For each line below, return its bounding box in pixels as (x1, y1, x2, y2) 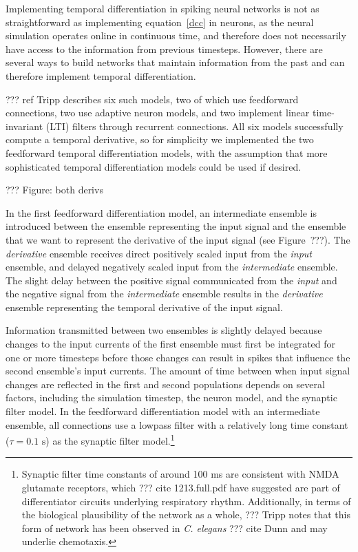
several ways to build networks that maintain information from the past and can (6, 55, 345, 70)
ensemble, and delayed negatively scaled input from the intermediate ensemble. (6, 259, 338, 274)
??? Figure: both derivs (6, 182, 103, 197)
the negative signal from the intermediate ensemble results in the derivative (6, 286, 323, 301)
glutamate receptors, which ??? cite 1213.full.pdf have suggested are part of (21, 480, 340, 495)
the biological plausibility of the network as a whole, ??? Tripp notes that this (21, 507, 350, 522)
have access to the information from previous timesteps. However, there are (6, 41, 323, 56)
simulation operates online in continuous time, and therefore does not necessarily (6, 28, 346, 43)
